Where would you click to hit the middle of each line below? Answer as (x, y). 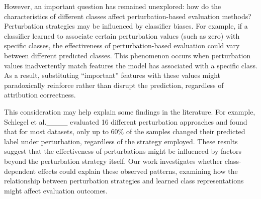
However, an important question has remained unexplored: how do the (113, 6)
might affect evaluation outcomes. (56, 190)
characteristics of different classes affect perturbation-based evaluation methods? (128, 16)
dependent (20, 171)
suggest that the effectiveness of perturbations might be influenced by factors (123, 151)
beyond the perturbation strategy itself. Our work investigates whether (113, 161)
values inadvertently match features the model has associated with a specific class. (131, 65)
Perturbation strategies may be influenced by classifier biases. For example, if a (126, 26)
